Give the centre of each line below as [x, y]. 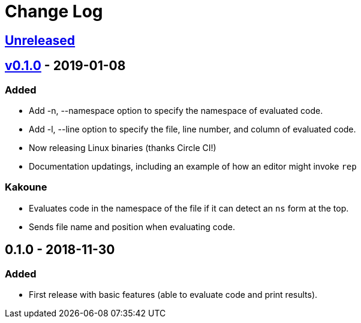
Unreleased [40, 40]
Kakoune [26, 187]
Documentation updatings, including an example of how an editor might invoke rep [193, 166]
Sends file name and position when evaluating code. [132, 227]
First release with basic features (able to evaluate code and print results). [173, 294]
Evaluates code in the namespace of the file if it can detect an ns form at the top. [189, 208]
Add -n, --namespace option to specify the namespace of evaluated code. [176, 110]
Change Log [54, 11]
